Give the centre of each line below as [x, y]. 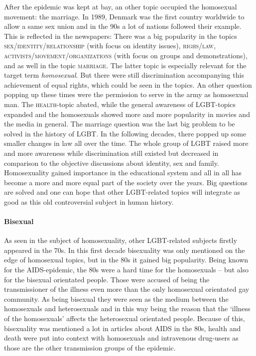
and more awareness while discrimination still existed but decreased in [111, 153]
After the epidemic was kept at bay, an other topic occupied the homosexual [121, 6]
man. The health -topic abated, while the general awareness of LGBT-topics [120, 104]
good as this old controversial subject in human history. [89, 201]
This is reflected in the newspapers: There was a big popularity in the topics [121, 36]
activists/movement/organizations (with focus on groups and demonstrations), [126, 55]
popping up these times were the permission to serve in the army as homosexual [126, 94]
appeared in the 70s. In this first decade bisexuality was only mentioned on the [125, 250]
